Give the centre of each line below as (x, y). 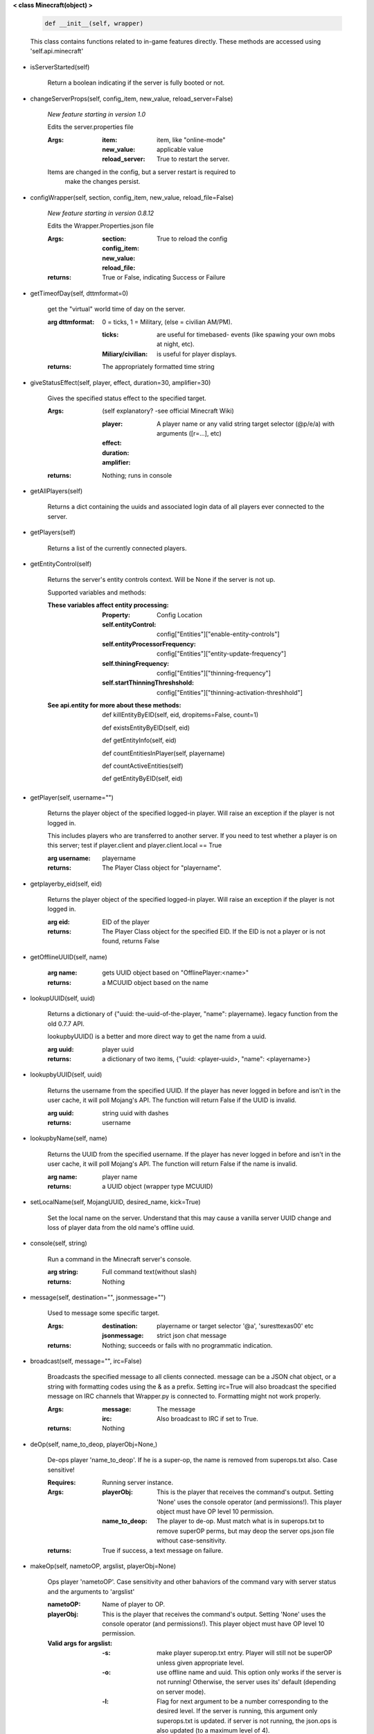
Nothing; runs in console (137, 475)
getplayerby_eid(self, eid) (66, 884)
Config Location (179, 615)
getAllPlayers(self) (56, 491)
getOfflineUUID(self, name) (69, 956)
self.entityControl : (129, 624)
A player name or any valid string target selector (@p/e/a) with (246, 424)
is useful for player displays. (197, 354)
